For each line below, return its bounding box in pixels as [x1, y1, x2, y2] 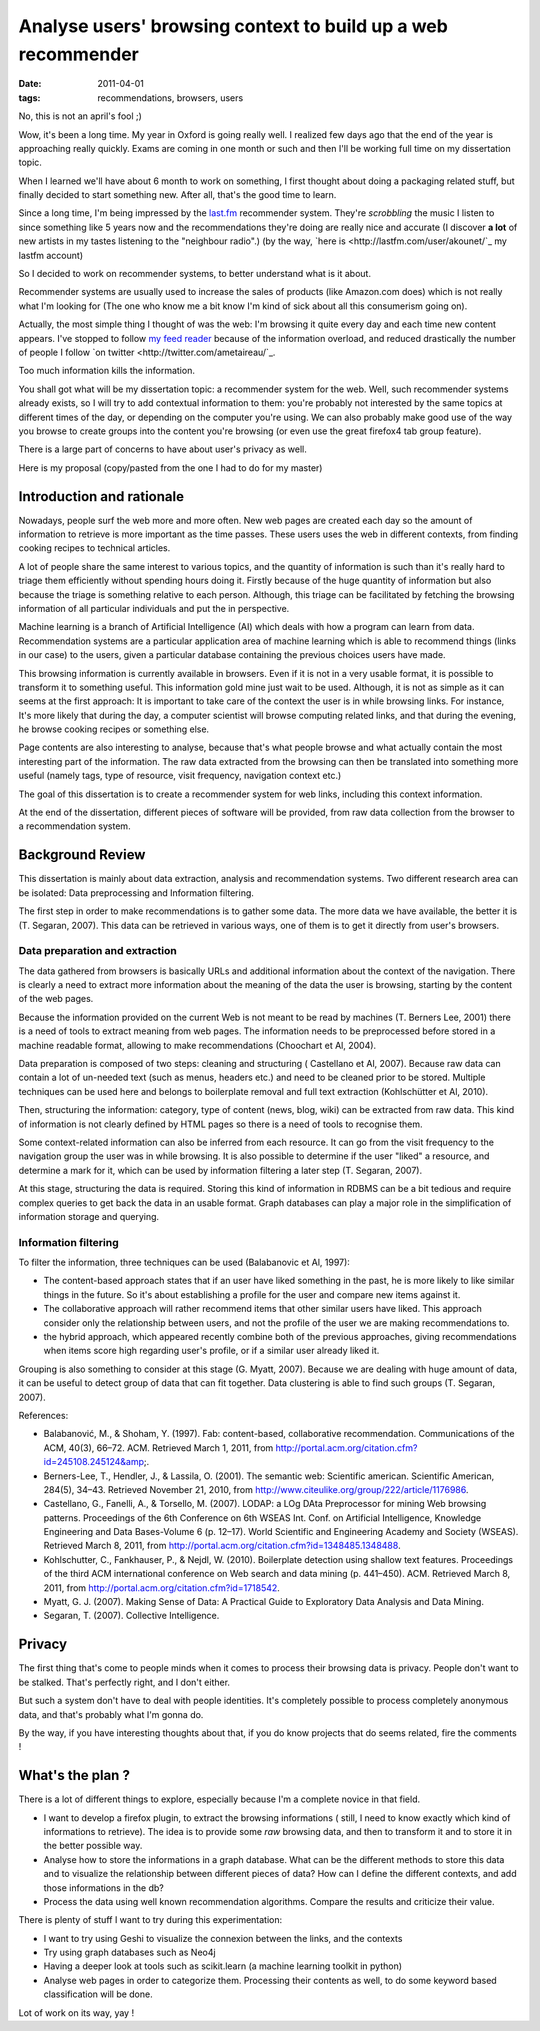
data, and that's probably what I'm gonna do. [18, 1708, 204, 1720]
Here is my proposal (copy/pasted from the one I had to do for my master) [18, 461, 323, 474]
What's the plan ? [18, 1767, 130, 1784]
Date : [18, 78, 42, 90]
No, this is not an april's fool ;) [18, 110, 142, 122]
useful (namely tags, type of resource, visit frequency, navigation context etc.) [18, 770, 342, 782]
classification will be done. [43, 1988, 154, 2000]
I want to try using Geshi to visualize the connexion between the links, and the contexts [43, 1932, 403, 1944]
